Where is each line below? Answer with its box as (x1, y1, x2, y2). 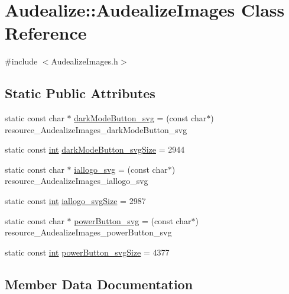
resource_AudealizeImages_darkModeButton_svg (5, 123, 187, 135)
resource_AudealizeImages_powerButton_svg (5, 226, 172, 238)
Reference (5, 21, 87, 45)
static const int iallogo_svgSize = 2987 (5, 195, 146, 207)
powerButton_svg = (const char (74, 214, 191, 227)
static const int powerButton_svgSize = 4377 (5, 245, 170, 258)
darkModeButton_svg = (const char (74, 112, 207, 124)
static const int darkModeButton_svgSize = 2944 (5, 143, 185, 156)
